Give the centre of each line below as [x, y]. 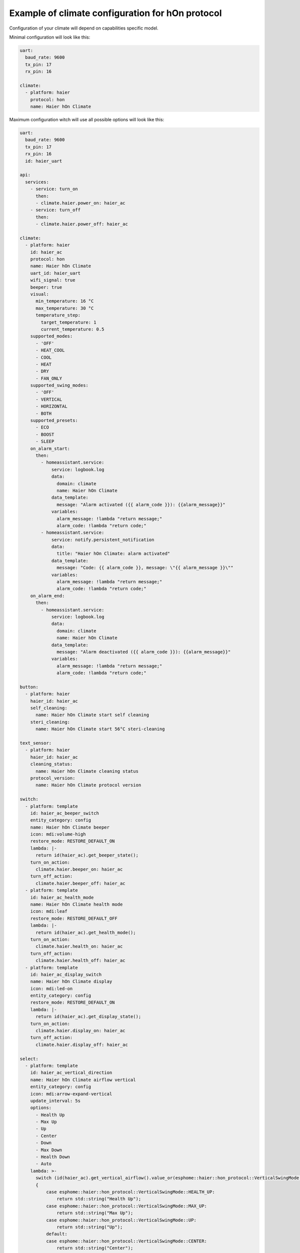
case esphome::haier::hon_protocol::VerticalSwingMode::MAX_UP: [126, 1206]
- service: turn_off [55, 210]
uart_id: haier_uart [55, 273]
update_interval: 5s [55, 1101]
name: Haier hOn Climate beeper [70, 827]
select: [29, 1059]
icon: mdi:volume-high [58, 834]
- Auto [44, 1164]
